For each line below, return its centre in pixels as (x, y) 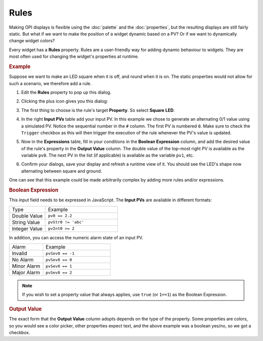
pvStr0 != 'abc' (66, 222)
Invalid (19, 253)
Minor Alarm (26, 266)
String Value (26, 222)
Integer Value (27, 229)
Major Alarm (26, 272)
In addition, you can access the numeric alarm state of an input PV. (76, 237)
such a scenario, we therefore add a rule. (50, 83)
